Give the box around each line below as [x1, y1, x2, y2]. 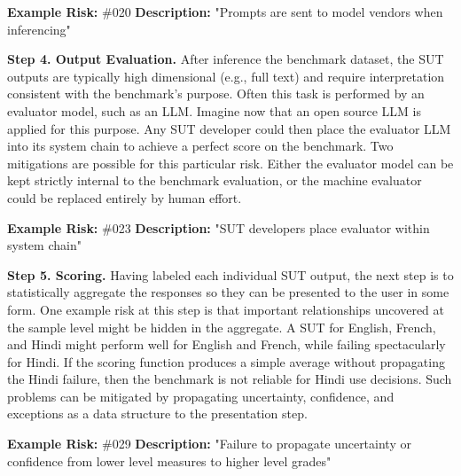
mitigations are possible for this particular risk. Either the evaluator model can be [7, 153, 454, 172]
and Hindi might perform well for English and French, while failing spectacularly [7, 335, 446, 354]
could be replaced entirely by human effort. [7, 188, 242, 207]
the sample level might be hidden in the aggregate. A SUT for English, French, [7, 317, 436, 336]
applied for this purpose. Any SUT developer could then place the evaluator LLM [7, 119, 451, 137]
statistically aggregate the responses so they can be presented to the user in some [7, 283, 449, 301]
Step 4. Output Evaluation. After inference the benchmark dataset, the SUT [7, 50, 444, 68]
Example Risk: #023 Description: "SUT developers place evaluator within [7, 218, 430, 237]
